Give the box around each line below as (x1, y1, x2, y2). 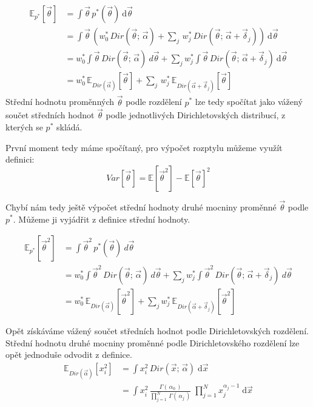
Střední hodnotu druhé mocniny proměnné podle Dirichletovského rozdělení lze (5, 336, 300, 349)
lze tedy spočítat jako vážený (195, 95, 303, 108)
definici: (5, 153, 35, 166)
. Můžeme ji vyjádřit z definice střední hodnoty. (13, 212, 190, 225)
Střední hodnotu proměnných (5, 95, 115, 108)
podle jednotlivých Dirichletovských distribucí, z (106, 109, 286, 121)
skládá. (56, 120, 82, 133)
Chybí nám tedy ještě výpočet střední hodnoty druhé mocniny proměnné (5, 200, 277, 213)
